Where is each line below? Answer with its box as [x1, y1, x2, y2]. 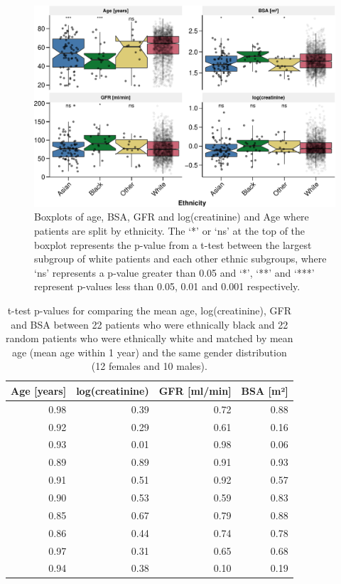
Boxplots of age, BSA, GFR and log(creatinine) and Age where [34, 209, 309, 224]
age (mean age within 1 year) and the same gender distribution [11, 344, 287, 359]
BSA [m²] [241, 383, 288, 398]
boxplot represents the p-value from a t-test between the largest [34, 237, 312, 252]
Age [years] [11, 383, 67, 398]
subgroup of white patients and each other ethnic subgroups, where [34, 251, 327, 266]
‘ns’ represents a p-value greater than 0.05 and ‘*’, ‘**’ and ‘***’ [34, 265, 315, 280]
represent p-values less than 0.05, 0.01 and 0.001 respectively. [34, 279, 301, 294]
